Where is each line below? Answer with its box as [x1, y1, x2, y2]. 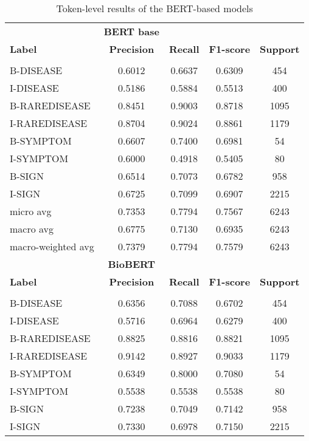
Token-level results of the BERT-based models [56, 1, 253, 15]
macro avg [10, 222, 54, 236]
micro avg [10, 204, 52, 218]
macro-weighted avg [10, 239, 94, 253]
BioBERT [108, 257, 156, 271]
